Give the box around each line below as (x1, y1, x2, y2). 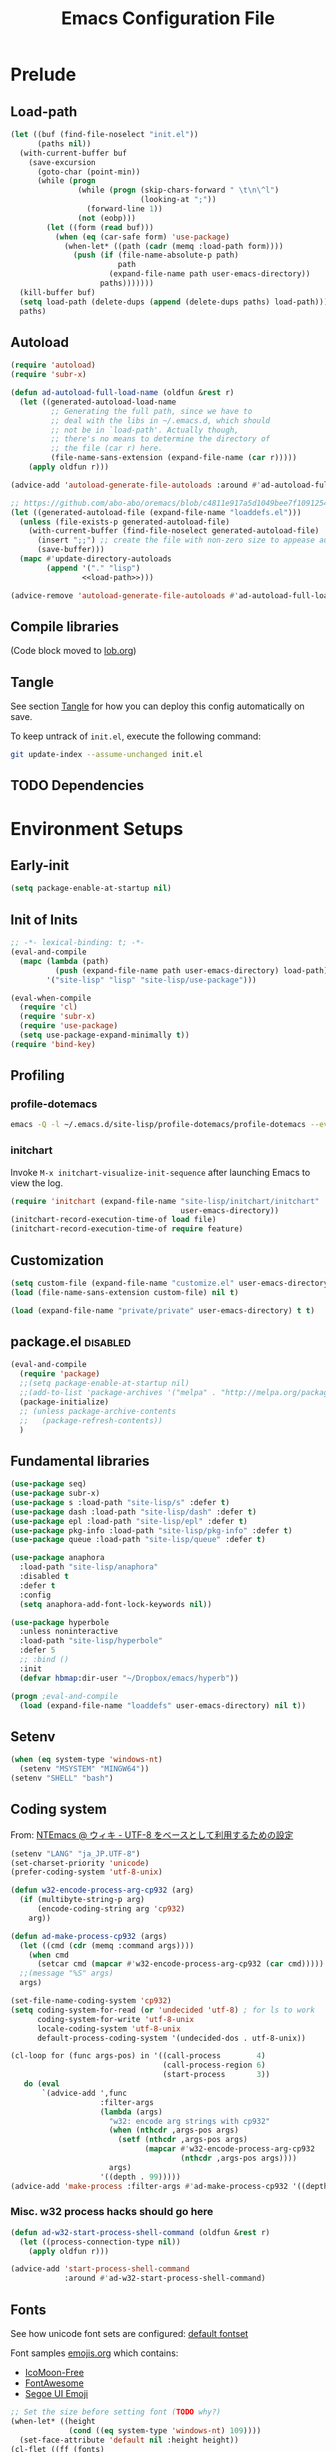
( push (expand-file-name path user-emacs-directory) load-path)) (54, 965, 333, 976)
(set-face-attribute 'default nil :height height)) (19, 2435, 240, 2445)
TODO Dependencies (10, 777, 145, 794)
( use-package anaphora (10, 1553, 105, 1563)
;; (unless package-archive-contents (19, 1406, 177, 1416)
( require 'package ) (19, 1369, 101, 1379)
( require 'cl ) (19, 1002, 78, 1012)
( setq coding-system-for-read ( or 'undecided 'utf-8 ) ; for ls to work (10, 2005, 315, 2015)
